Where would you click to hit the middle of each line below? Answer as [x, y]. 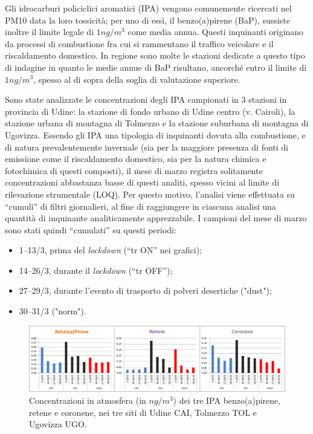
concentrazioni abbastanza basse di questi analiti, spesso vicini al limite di [142, 182]
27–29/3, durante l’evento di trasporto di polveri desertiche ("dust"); [145, 290]
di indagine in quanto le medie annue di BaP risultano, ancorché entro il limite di [156, 67]
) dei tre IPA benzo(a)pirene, [227, 400]
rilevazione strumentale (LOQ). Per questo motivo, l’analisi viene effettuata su [150, 194]
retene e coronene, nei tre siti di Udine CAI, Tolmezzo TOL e [143, 412]
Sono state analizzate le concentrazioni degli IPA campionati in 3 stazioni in [146, 99]
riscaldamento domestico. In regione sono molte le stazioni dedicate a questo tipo [155, 55]
